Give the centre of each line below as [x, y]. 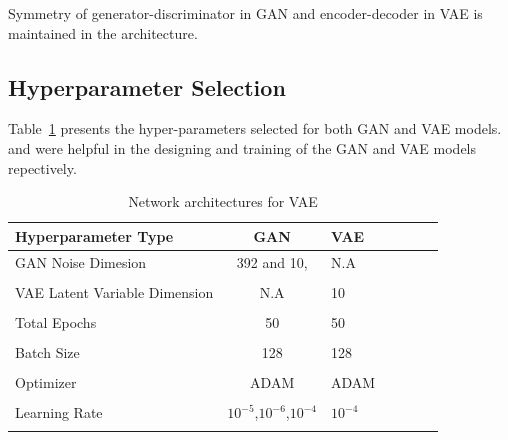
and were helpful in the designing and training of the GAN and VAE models [242, 147]
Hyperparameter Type [94, 235]
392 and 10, [272, 261]
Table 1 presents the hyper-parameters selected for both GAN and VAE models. [255, 128]
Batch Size [47, 351]
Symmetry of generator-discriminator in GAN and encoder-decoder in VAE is [245, 13]
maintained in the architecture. [103, 32]
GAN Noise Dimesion [81, 261]
